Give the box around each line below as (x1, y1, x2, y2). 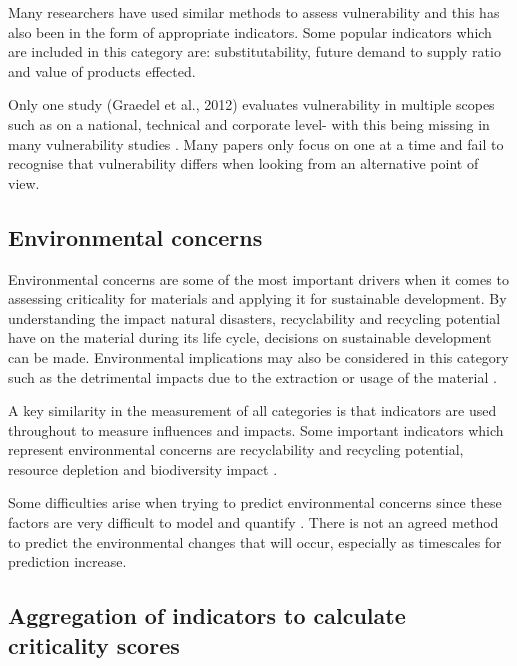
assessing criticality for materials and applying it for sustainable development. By (8, 288, 507, 309)
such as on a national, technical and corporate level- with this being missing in (8, 113, 490, 134)
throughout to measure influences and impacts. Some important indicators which (8, 419, 504, 440)
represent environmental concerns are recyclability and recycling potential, (8, 439, 464, 460)
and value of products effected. (8, 60, 196, 81)
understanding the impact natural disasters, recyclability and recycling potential (8, 307, 501, 328)
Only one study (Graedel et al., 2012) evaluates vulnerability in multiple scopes (8, 94, 495, 115)
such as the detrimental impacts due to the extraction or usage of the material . (8, 366, 497, 387)
